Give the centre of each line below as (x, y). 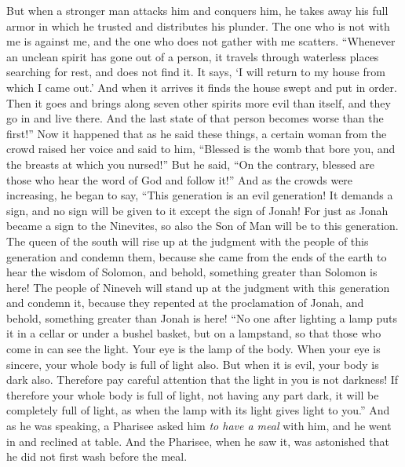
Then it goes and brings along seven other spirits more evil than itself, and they (199, 102)
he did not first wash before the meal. (97, 456)
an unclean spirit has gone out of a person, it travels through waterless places (193, 56)
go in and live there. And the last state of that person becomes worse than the (195, 118)
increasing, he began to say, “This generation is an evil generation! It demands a (200, 195)
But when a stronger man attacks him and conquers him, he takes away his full (197, 10)
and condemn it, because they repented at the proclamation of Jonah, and (185, 303)
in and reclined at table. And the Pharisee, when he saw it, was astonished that (198, 441)
